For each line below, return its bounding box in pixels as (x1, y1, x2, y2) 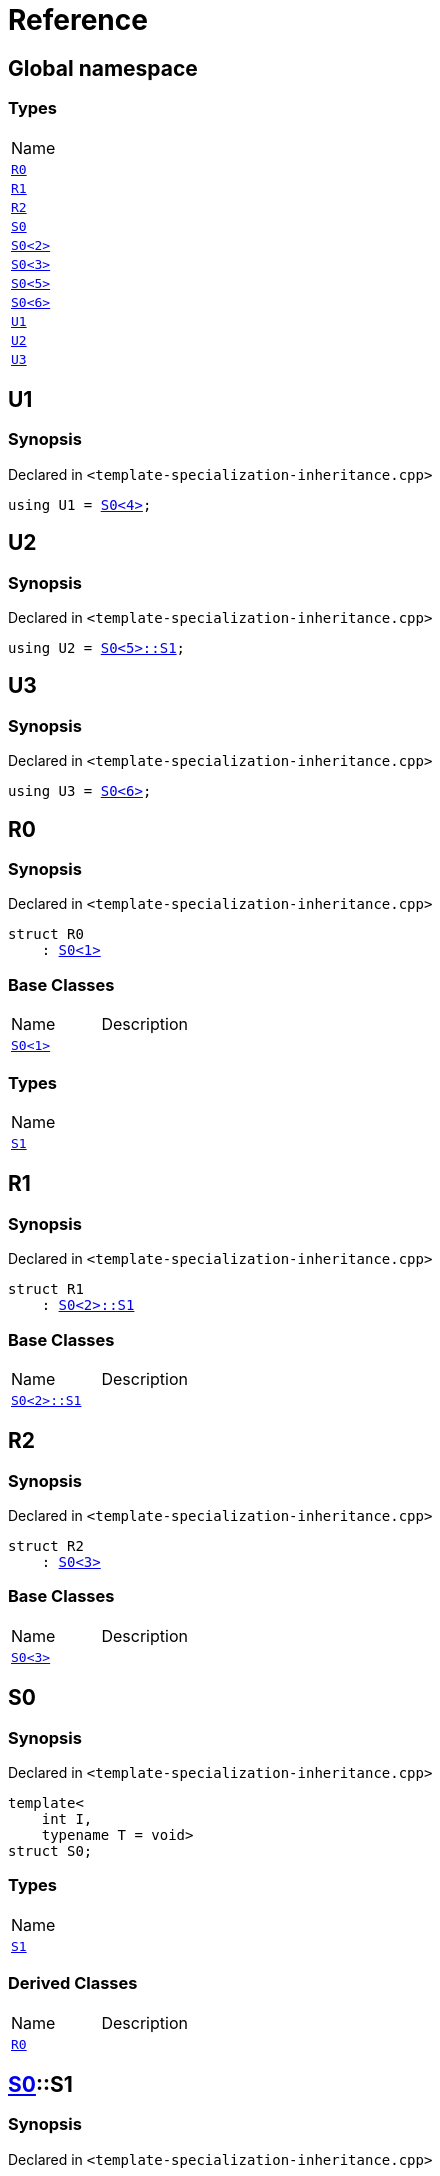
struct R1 (8, 1281, 84, 1298)
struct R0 (8, 926, 84, 943)
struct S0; (8, 1843, 93, 1860)
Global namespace (8, 55, 198, 81)
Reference (8, 3, 148, 37)
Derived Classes (8, 1973, 138, 1994)
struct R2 (8, 1538, 84, 1555)
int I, (41, 1811, 93, 1828)
